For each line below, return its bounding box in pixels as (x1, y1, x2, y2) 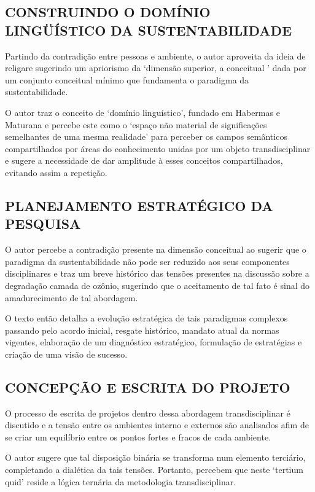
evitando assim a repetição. (5, 166, 107, 179)
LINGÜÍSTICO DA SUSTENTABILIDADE (5, 20, 292, 39)
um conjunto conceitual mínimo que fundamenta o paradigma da (5, 73, 249, 86)
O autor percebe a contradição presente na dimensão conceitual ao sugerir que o (5, 243, 306, 256)
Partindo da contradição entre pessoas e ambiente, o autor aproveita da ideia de (5, 49, 306, 62)
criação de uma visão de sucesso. (5, 347, 128, 360)
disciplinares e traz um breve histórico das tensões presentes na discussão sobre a (5, 267, 309, 280)
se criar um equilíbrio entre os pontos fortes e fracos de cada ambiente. (5, 430, 271, 443)
